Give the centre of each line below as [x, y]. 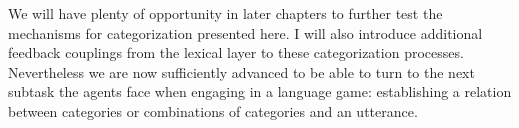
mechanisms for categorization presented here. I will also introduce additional [245, 32]
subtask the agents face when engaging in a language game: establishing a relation [260, 91]
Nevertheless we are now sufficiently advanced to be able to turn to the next [241, 71]
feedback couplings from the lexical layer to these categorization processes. [236, 52]
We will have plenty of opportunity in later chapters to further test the [225, 13]
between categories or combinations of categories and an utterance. [213, 110]
